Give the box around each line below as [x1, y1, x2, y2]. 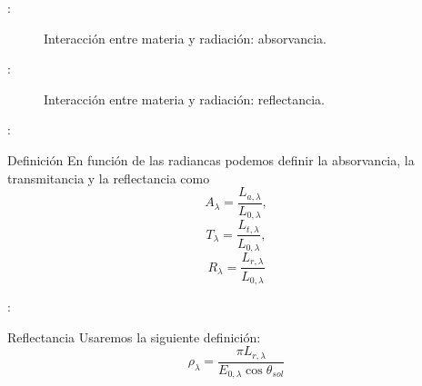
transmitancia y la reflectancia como [7, 168, 210, 187]
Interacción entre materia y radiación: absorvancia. [44, 28, 327, 47]
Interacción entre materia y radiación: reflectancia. [44, 89, 325, 108]
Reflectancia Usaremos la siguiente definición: [7, 327, 261, 346]
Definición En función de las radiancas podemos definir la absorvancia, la [7, 150, 415, 169]
